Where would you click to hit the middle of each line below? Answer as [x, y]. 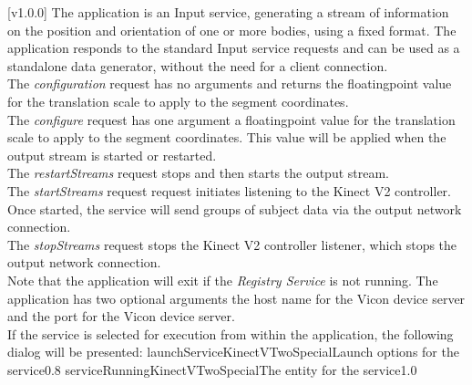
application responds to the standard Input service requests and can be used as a [234, 48]
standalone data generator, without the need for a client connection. [198, 65]
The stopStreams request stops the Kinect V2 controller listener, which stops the [232, 244]
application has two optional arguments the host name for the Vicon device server [236, 298]
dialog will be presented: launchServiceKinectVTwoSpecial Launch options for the [233, 352]
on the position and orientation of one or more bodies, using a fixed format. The [232, 30]
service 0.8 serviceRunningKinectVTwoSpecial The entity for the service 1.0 [212, 369]
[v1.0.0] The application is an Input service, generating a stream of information [228, 12]
